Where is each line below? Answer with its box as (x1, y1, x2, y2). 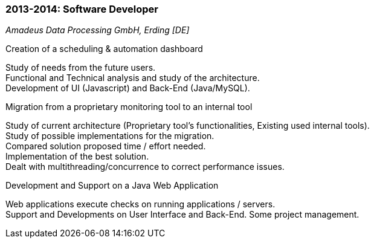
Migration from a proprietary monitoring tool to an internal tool (5, 102, 253, 112)
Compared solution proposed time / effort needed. (5, 141, 206, 152)
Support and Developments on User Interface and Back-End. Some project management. (5, 209, 359, 220)
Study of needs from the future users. (5, 62, 156, 73)
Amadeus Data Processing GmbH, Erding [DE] (5, 25, 190, 36)
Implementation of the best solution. (5, 151, 149, 162)
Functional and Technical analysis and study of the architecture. (5, 73, 260, 83)
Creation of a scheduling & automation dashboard (5, 44, 203, 54)
